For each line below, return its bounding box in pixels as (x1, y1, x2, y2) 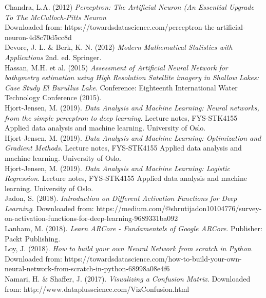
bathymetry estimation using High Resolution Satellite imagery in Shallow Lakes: (5, 72, 259, 83)
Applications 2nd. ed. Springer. (5, 51, 102, 62)
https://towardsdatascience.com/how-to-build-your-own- (64, 253, 242, 264)
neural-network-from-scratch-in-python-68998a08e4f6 (5, 263, 170, 274)
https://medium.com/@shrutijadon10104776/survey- (96, 202, 262, 213)
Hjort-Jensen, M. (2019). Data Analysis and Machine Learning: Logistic (5, 162, 230, 173)
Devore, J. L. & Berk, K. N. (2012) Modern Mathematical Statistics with (5, 42, 233, 52)
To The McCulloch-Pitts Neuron (5, 11, 106, 22)
